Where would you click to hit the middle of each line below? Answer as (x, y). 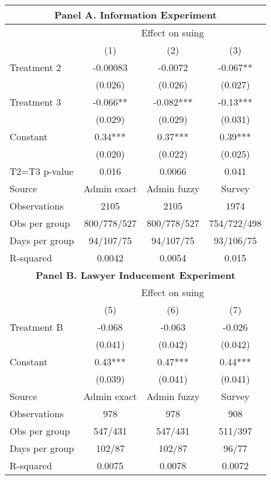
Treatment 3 (36, 102)
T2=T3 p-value (42, 171)
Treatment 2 (36, 67)
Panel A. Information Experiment (136, 15)
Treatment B (36, 327)
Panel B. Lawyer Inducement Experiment (135, 275)
